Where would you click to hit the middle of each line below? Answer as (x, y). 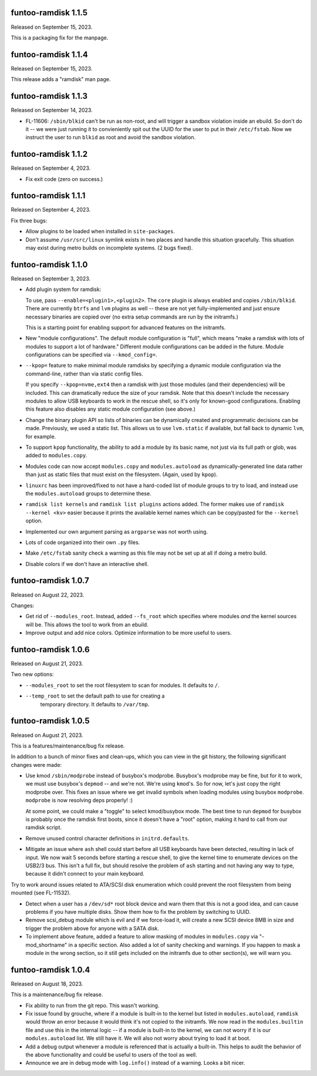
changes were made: (36, 765)
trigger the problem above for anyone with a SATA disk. (92, 928)
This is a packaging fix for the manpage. (60, 38)
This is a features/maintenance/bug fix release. (68, 746)
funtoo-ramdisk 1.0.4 (50, 970)
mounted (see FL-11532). (41, 893)
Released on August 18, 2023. (47, 984)
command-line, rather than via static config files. (84, 374)
